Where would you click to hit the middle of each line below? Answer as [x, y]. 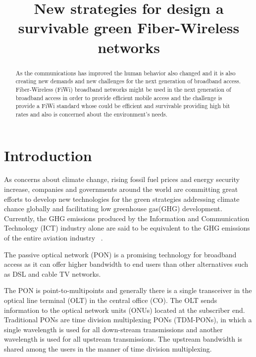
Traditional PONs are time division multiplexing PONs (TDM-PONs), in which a [128, 320]
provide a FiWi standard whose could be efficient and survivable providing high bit [123, 106]
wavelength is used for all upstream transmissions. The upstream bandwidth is [123, 339]
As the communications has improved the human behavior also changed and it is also [126, 73]
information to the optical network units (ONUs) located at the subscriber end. [125, 310]
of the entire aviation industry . [53, 237]
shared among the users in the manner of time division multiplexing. [108, 348]
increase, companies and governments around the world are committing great [121, 189]
